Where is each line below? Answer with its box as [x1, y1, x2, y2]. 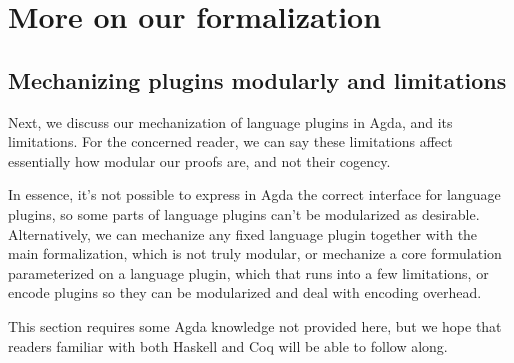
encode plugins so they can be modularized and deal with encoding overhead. [8, 282, 482, 303]
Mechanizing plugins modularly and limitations [8, 64, 507, 95]
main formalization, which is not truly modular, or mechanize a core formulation [8, 243, 502, 264]
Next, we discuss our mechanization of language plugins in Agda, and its [8, 111, 453, 132]
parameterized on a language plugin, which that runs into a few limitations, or [8, 262, 489, 283]
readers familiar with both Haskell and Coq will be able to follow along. [8, 335, 448, 356]
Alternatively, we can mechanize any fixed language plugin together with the [8, 223, 478, 244]
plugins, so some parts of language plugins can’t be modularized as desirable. [8, 203, 480, 224]
